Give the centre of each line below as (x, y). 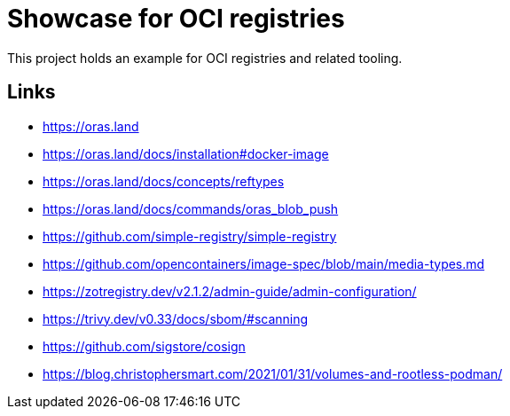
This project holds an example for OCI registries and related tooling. (205, 58)
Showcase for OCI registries (176, 19)
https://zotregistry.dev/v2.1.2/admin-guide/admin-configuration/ (230, 291)
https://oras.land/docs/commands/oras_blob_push (191, 208)
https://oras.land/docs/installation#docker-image (186, 153)
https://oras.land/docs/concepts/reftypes (164, 181)
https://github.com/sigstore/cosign (144, 346)
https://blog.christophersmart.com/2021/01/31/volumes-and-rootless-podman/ (273, 373)
